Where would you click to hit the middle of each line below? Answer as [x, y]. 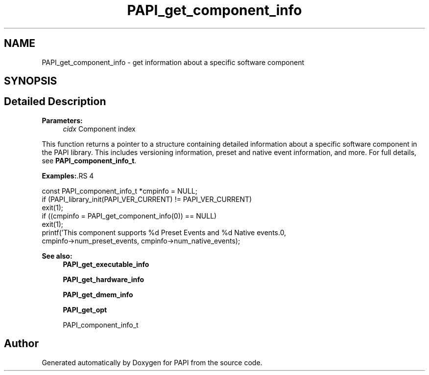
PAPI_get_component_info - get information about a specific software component [173, 62]
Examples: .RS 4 [68, 176]
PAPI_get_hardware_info [104, 279]
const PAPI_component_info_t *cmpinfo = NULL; [119, 191]
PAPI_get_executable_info [106, 264]
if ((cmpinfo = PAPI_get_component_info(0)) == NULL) [129, 216]
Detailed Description [55, 102]
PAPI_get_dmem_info [98, 294]
